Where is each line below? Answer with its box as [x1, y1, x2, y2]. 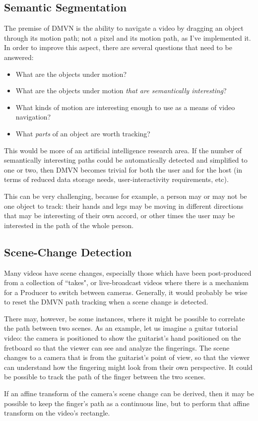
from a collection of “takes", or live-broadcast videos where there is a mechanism [4, 277, 249, 288]
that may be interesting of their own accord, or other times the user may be [4, 210, 235, 221]
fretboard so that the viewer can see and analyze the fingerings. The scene [4, 342, 230, 353]
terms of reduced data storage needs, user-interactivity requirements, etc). [4, 174, 229, 184]
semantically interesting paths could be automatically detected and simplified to [4, 155, 248, 165]
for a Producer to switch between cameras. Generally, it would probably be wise [4, 287, 248, 297]
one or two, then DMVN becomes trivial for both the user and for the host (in [4, 164, 243, 175]
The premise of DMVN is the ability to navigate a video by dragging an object [4, 23, 244, 33]
